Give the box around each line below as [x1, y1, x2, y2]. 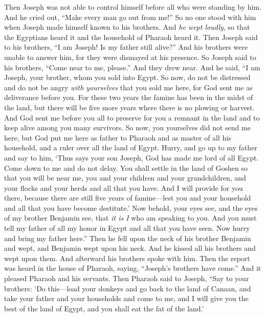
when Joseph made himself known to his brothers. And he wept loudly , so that [4, 22, 250, 32]
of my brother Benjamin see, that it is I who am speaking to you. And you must [4, 212, 257, 223]
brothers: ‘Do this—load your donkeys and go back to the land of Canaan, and [4, 283, 251, 293]
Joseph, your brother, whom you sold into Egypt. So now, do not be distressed [4, 72, 251, 83]
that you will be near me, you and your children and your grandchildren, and [4, 172, 246, 183]
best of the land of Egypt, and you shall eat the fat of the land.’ [4, 303, 204, 313]
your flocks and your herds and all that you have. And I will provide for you [4, 182, 243, 193]
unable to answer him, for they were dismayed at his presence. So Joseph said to [4, 51, 256, 62]
